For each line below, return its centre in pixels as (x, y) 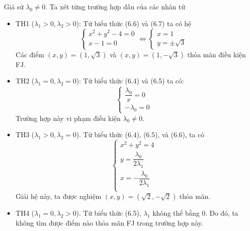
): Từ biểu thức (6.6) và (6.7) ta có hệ (134, 23)
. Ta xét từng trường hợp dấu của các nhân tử (115, 6)
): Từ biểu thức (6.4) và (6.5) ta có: (130, 81)
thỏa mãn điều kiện (216, 54)
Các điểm (30, 54)
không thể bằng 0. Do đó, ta (196, 213)
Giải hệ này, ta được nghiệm (58, 196)
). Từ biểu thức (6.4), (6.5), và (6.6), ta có (140, 135)
